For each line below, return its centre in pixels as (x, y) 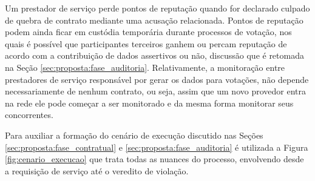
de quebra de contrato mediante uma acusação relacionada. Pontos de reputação (154, 20)
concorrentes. (29, 115)
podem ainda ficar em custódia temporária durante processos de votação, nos (148, 32)
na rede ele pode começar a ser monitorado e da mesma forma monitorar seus (149, 103)
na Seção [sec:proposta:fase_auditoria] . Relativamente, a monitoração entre (145, 67)
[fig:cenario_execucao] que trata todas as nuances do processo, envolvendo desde (154, 159)
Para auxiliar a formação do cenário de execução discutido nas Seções (134, 135)
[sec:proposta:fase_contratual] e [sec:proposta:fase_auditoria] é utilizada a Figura (157, 147)
